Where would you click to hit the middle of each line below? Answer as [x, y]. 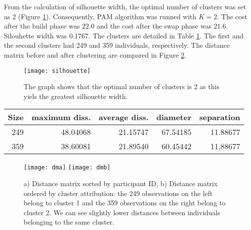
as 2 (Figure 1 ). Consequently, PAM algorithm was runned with [100, 16]
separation [220, 117]
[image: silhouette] [57, 71]
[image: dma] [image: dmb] [67, 168]
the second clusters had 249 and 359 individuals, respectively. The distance [117, 45]
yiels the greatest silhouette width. [76, 96]
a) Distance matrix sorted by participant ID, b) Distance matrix [121, 183]
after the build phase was [42, 26]
